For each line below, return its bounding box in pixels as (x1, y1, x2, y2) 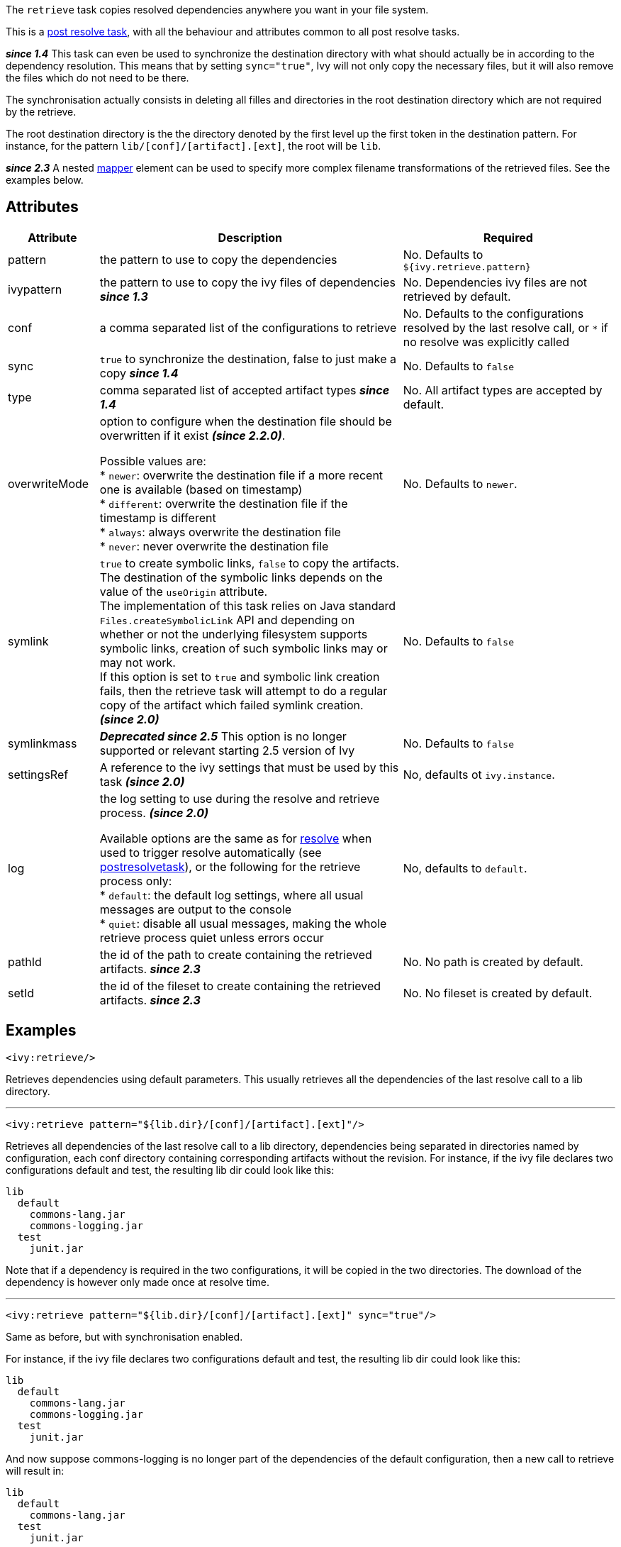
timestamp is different (99, 510, 216, 525)
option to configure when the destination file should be (99, 414, 392, 428)
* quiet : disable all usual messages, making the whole (99, 916, 387, 931)
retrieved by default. (403, 289, 511, 304)
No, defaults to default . (403, 860, 527, 875)
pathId (8, 954, 42, 969)
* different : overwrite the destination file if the (99, 496, 348, 511)
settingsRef (8, 767, 69, 782)
